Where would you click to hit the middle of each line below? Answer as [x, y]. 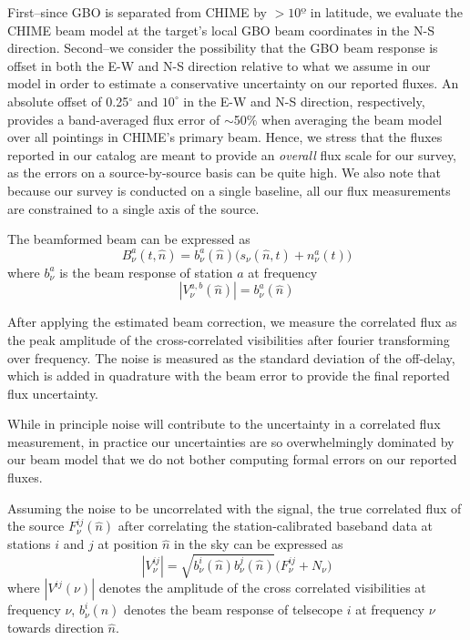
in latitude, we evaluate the [387, 12]
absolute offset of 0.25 [68, 101]
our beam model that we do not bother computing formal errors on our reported [232, 459]
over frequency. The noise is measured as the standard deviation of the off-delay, [231, 357]
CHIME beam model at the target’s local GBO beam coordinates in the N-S [221, 30]
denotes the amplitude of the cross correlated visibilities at [262, 588]
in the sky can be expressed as [259, 544]
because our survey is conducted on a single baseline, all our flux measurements [229, 190]
